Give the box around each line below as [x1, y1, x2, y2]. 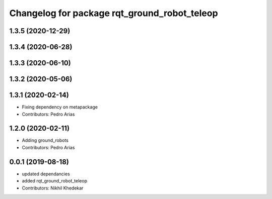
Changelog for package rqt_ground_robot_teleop [9, 8, 219, 19]
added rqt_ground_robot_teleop [22, 178, 88, 184]
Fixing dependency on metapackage [22, 104, 98, 110]
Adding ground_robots [22, 137, 69, 143]
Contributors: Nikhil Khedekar [22, 185, 84, 191]
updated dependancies [22, 171, 70, 177]
